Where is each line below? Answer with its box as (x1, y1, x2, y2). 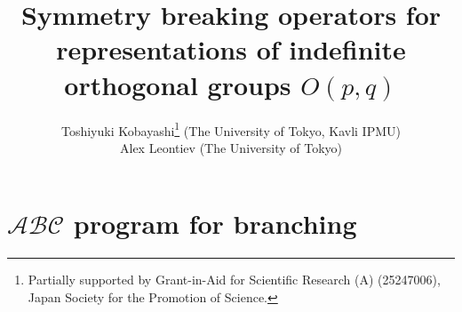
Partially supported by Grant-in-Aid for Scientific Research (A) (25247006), (28, 270, 441, 289)
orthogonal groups (64, 66, 291, 102)
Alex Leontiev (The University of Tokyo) (120, 138, 342, 156)
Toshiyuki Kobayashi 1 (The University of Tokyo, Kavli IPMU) (60, 118, 401, 140)
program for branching (73, 205, 357, 242)
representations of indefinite (56, 31, 406, 68)
